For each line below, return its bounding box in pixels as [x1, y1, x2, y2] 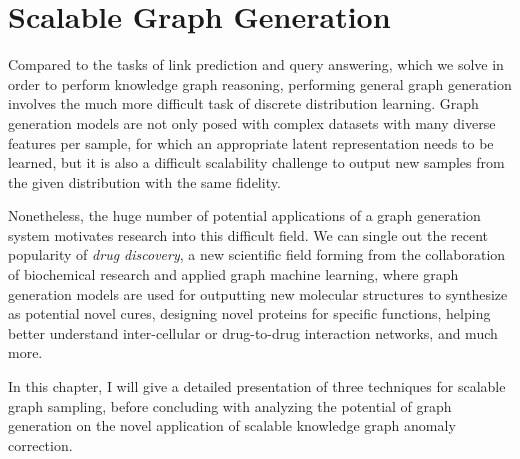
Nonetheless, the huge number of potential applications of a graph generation [8, 205, 481, 226]
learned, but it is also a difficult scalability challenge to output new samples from [8, 152, 505, 173]
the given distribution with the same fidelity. [8, 171, 281, 192]
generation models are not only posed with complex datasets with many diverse [8, 112, 496, 133]
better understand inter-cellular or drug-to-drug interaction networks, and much [8, 322, 498, 343]
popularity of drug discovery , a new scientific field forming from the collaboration [8, 244, 506, 265]
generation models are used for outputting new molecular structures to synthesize [8, 283, 508, 304]
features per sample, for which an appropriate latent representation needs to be [8, 132, 494, 153]
